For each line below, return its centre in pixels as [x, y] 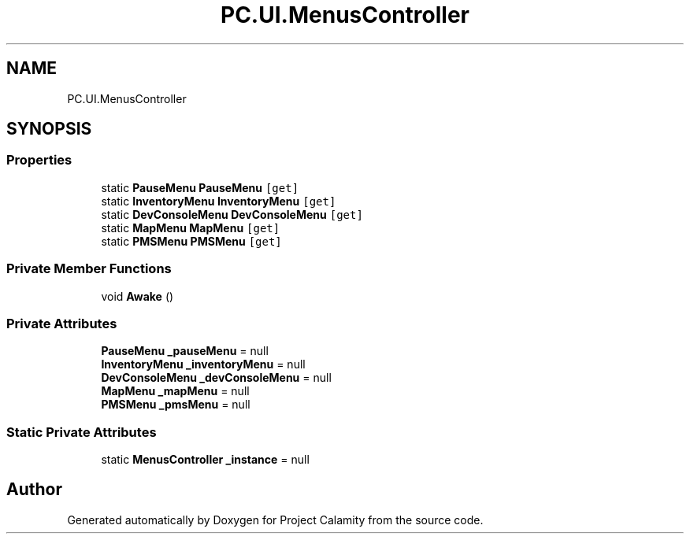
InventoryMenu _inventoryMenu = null [203, 364]
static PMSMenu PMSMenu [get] [191, 241]
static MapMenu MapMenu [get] [191, 227]
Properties [39, 160]
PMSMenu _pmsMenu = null [176, 405]
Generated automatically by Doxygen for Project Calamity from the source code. [275, 520]
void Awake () [137, 296]
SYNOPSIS [49, 129]
